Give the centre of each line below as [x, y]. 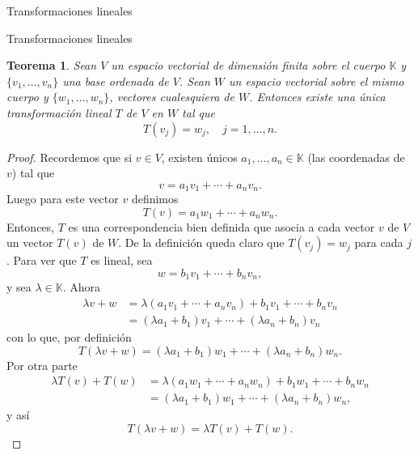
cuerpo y [27, 97]
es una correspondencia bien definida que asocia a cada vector [222, 226]
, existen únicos [199, 157]
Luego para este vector [63, 199]
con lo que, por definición [69, 337]
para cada [379, 242]
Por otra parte [42, 365]
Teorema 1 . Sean [52, 65]
